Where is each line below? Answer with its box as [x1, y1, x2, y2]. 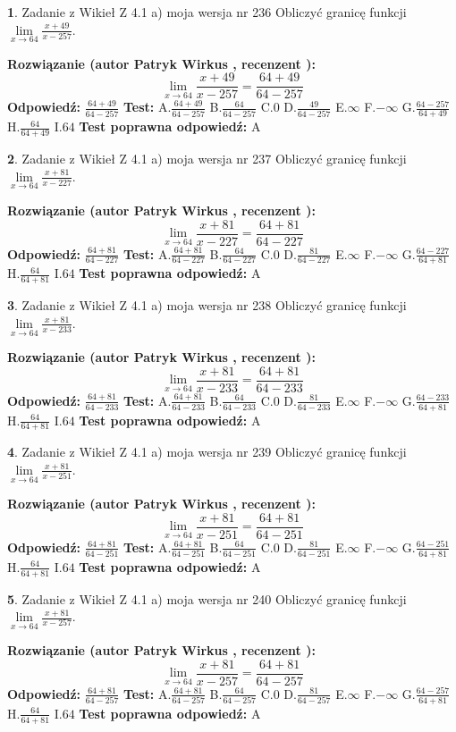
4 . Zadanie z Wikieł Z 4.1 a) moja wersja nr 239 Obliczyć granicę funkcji [7, 442, 407, 461]
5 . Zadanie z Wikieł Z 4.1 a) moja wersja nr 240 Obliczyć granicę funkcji [7, 589, 407, 608]
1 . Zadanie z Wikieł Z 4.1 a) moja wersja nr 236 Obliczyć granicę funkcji [7, 3, 407, 21]
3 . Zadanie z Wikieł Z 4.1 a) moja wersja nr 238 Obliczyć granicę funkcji [7, 296, 407, 315]
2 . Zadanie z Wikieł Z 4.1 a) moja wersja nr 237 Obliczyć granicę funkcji [7, 149, 407, 168]
